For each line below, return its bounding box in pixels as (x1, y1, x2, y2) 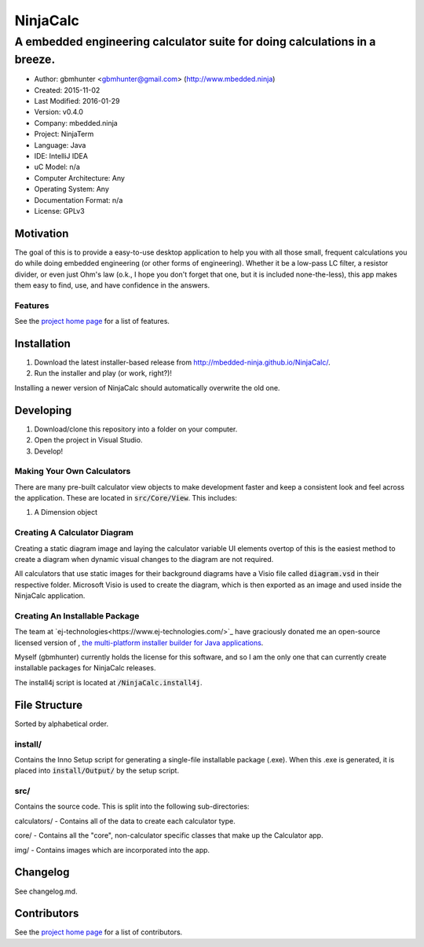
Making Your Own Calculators (14, 466, 131, 477)
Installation (14, 336, 71, 350)
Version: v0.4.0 (34, 107, 84, 117)
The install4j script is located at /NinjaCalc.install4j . (14, 677, 203, 687)
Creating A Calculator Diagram (14, 527, 133, 538)
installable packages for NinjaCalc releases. (14, 663, 156, 673)
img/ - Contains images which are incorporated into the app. (14, 845, 210, 854)
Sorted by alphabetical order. (14, 719, 109, 729)
